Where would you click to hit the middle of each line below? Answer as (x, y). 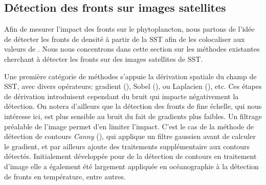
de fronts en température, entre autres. (65, 176)
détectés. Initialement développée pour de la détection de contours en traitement (130, 156)
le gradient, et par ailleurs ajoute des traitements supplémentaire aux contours (127, 146)
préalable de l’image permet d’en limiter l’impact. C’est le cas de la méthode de (129, 126)
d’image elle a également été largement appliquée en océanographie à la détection (131, 166)
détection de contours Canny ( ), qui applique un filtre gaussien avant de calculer (130, 136)
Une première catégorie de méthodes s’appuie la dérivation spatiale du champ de (130, 76)
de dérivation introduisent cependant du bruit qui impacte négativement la (121, 96)
